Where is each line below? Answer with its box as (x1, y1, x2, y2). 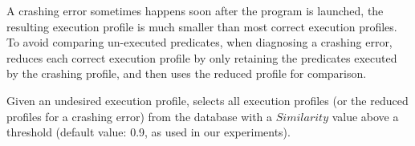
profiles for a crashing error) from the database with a (6, 107, 273, 124)
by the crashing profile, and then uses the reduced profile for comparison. (6, 65, 367, 82)
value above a (332, 107, 399, 124)
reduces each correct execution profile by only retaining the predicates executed (6, 49, 397, 66)
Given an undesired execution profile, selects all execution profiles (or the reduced (6, 91, 409, 108)
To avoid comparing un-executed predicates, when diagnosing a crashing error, (6, 34, 393, 51)
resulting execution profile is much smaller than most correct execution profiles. (6, 18, 397, 34)
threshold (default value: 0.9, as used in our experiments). (6, 124, 291, 140)
